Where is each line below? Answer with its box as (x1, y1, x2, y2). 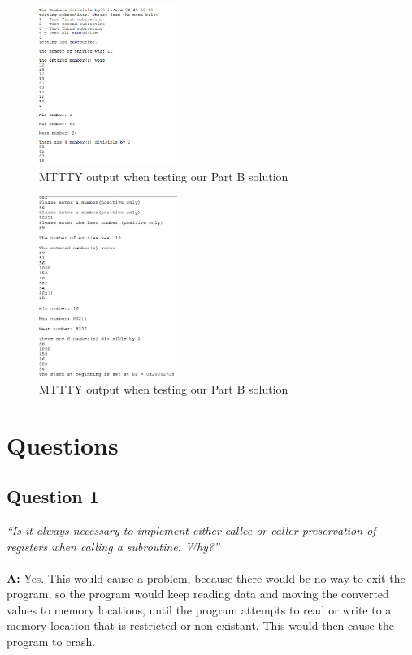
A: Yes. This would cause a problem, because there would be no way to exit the (7, 569, 405, 586)
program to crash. (7, 633, 96, 650)
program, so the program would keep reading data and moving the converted (7, 585, 389, 602)
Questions (7, 428, 119, 461)
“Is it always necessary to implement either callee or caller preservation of (7, 521, 376, 538)
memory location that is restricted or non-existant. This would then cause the (7, 617, 394, 634)
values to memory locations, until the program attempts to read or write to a (7, 601, 392, 618)
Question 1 (7, 484, 99, 509)
